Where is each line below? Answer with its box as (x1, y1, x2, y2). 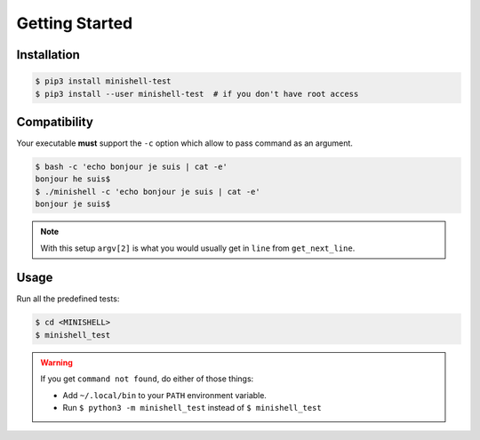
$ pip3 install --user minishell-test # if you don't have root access (35, 89, 359, 99)
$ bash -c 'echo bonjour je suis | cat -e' (35, 162, 228, 172)
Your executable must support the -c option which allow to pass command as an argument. (16, 138, 353, 148)
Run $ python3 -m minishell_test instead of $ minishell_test (62, 403, 322, 413)
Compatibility (16, 114, 93, 129)
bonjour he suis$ (35, 174, 111, 184)
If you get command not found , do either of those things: (40, 373, 254, 384)
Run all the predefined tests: (16, 293, 120, 304)
